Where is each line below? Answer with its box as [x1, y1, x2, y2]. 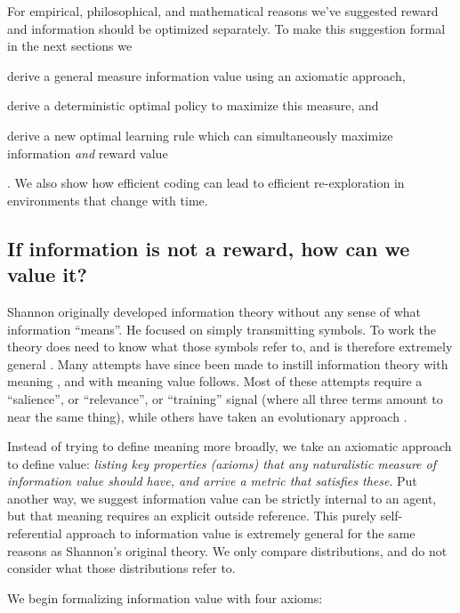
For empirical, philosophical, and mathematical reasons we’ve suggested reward [7, 2, 439, 20]
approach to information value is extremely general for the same [66, 524, 416, 543]
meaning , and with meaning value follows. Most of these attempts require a [7, 372, 423, 391]
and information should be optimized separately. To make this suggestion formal [7, 19, 446, 37]
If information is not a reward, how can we [7, 234, 410, 262]
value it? [7, 261, 87, 288]
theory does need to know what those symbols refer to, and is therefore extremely [7, 337, 453, 356]
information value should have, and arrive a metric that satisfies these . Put [7, 472, 417, 490]
